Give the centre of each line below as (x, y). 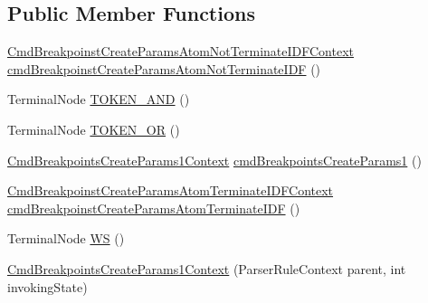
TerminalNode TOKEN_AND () (99, 99)
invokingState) (48, 286)
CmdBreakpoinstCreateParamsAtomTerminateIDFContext (171, 190)
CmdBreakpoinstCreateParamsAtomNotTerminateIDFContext (181, 51)
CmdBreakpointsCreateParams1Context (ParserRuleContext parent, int (207, 268)
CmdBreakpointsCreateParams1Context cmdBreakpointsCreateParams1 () (214, 160)
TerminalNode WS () (66, 238)
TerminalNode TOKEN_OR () (94, 129)
